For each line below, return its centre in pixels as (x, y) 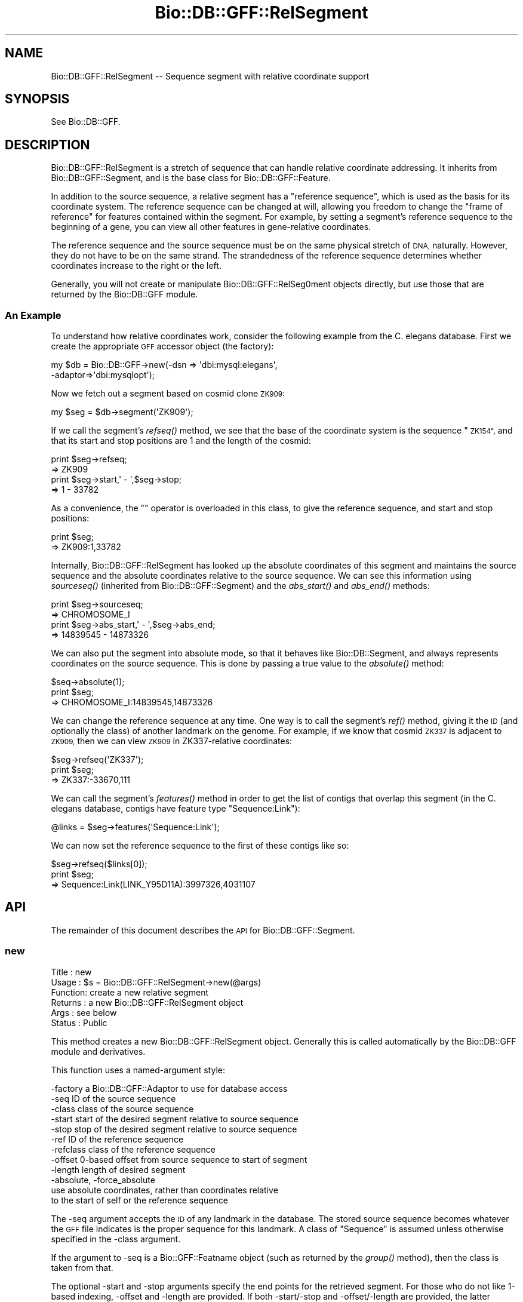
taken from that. (82, 1267)
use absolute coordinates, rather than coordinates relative (164, 1190)
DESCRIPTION (47, 145)
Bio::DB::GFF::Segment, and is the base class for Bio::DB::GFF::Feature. (191, 178)
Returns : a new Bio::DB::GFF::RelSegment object (147, 1002)
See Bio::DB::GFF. (86, 122)
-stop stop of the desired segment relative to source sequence (174, 1129)
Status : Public (79, 1022)
